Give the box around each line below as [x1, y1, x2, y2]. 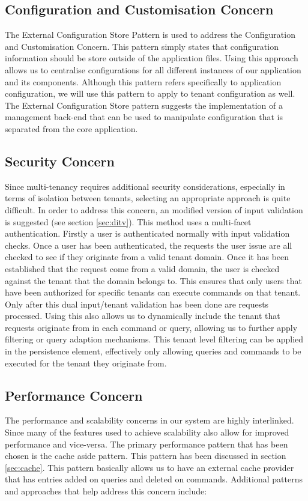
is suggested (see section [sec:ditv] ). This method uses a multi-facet [5, 215, 252, 228]
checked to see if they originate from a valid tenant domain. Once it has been [5, 251, 289, 263]
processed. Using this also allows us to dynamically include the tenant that [5, 309, 280, 322]
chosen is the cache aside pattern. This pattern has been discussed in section [5, 449, 286, 462]
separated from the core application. [5, 122, 138, 135]
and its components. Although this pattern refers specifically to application [5, 75, 282, 88]
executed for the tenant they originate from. [5, 356, 167, 369]
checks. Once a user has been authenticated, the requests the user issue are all [5, 238, 292, 251]
